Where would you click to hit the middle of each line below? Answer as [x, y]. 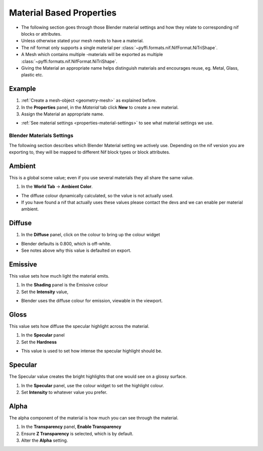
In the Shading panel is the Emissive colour [65, 285]
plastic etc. [32, 75]
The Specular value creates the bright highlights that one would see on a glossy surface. [98, 376]
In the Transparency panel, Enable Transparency [71, 427]
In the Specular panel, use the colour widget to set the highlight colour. [93, 385]
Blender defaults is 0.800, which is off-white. [66, 244]
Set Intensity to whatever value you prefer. [64, 392]
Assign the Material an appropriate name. [63, 114]
